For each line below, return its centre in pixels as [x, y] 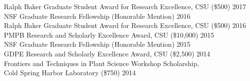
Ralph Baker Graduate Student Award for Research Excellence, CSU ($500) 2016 [125, 25]
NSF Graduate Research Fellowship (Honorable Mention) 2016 [97, 16]
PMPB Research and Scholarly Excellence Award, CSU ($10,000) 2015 [109, 34]
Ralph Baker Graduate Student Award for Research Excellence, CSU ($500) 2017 [125, 6]
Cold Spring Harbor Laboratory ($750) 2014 [70, 73]
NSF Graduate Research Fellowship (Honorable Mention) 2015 [97, 44]
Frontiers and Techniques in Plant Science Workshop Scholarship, [102, 63]
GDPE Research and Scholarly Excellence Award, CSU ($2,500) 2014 [107, 53]
